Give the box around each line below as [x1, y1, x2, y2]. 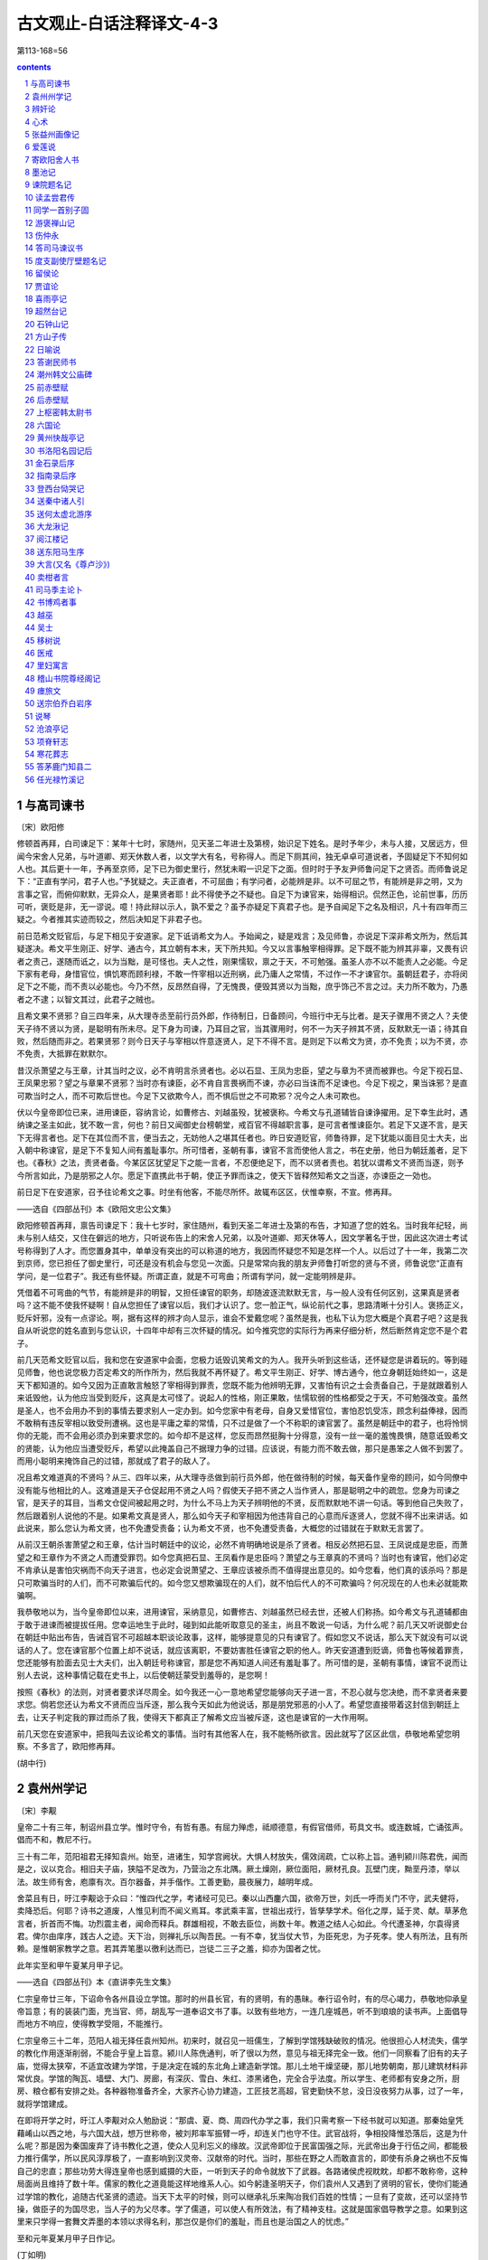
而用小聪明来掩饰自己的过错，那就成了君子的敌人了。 [16, 1455, 215, 1466]
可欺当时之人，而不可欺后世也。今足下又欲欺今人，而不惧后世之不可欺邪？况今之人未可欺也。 [16, 1090, 365, 1101]
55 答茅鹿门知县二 [24, 761, 92, 772]
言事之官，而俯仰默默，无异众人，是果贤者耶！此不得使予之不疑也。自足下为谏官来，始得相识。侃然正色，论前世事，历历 [16, 889, 468, 899]
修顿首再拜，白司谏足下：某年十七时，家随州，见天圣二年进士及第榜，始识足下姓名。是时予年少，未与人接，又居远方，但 [16, 838, 468, 849]
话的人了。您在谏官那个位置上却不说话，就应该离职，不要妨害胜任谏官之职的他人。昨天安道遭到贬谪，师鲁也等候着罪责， [16, 1644, 468, 1655]
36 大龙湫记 [24, 521, 70, 532]
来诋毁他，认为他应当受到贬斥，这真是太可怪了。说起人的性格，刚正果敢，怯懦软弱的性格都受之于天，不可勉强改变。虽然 [16, 1392, 468, 1403]
